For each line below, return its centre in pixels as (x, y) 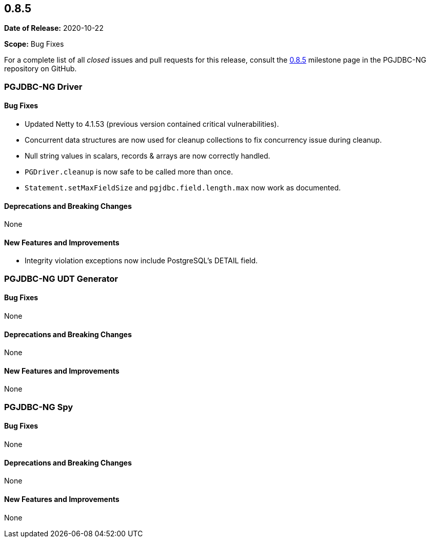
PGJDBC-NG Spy (39, 407)
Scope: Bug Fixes (34, 44)
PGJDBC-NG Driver (43, 86)
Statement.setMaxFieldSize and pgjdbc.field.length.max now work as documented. (183, 188)
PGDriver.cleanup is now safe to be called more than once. (129, 172)
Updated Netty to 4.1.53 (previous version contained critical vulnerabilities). (152, 124)
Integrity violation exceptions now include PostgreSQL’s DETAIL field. (141, 261)
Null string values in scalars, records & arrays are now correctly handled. (148, 156)
